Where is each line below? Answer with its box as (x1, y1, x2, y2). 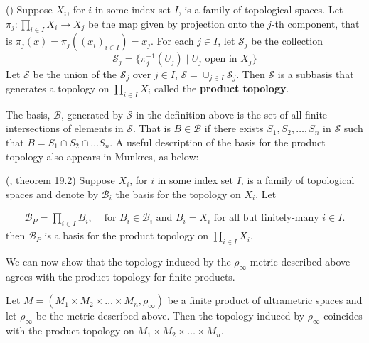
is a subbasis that (277, 66, 354, 81)
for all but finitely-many (213, 213, 319, 224)
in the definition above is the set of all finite (136, 107, 328, 121)
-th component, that (271, 16, 360, 31)
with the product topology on (6, 323, 134, 338)
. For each (151, 33, 194, 48)
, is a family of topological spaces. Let (178, 2, 343, 16)
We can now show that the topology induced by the (6, 254, 231, 268)
